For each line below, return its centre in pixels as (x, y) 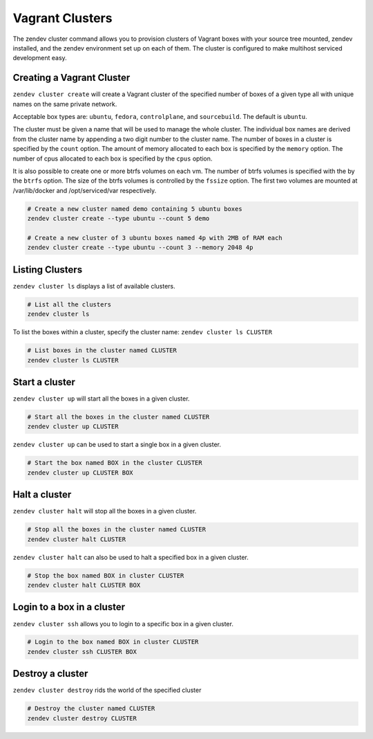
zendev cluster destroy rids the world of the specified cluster (107, 690)
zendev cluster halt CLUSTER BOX (84, 585)
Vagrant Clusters (63, 18)
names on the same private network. (65, 104)
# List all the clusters (69, 304)
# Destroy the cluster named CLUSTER (91, 709)
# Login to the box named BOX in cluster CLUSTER (113, 642)
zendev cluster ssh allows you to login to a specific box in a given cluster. (123, 623)
